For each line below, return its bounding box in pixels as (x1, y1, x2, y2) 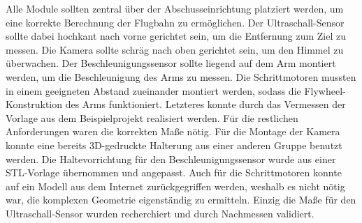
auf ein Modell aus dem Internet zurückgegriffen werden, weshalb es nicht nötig (6, 178, 345, 193)
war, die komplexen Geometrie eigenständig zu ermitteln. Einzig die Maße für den (6, 192, 356, 207)
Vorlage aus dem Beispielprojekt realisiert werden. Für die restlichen (6, 110, 298, 125)
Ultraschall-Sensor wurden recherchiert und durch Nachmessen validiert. (6, 206, 314, 220)
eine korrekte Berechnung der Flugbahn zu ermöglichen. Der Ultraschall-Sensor (6, 15, 345, 29)
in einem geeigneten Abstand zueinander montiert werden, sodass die (6, 83, 301, 98)
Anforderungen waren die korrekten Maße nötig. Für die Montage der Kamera (6, 124, 340, 139)
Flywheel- (304, 83, 346, 98)
